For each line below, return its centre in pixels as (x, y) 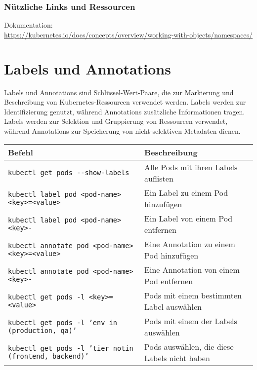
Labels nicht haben (177, 358)
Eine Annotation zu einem (190, 244)
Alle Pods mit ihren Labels (191, 167)
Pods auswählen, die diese (189, 346)
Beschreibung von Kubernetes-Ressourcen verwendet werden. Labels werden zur (125, 102)
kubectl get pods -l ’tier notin (71, 348)
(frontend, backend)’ (48, 356)
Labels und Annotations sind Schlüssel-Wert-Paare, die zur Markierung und (119, 92)
